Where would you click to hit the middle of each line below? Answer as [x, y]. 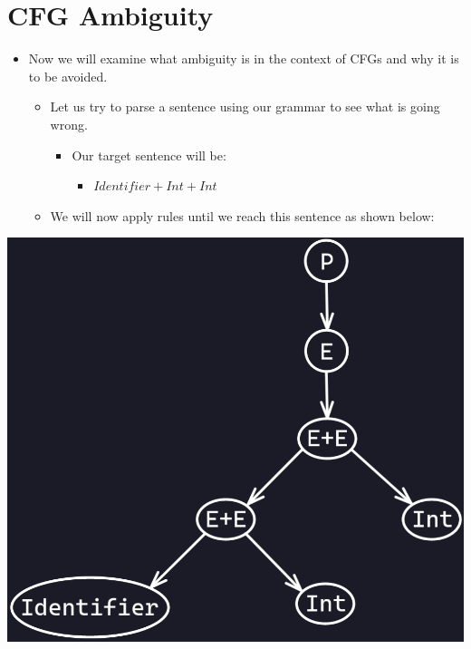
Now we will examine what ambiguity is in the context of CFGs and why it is [244, 58]
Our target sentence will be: [149, 155]
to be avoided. [68, 76]
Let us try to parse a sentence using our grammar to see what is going [245, 107]
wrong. [69, 124]
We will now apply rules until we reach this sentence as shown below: [242, 215]
